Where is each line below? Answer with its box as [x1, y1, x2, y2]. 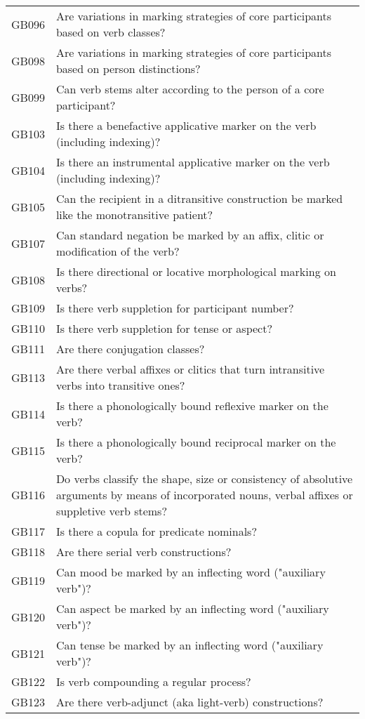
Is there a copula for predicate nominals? [55, 523, 257, 539]
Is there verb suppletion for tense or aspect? [55, 320, 272, 336]
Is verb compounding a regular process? [55, 673, 251, 690]
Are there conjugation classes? [55, 341, 205, 357]
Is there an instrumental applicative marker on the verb [55, 154, 330, 170]
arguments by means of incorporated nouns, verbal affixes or [55, 487, 353, 503]
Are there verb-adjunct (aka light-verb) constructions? [55, 694, 324, 710]
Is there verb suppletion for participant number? [55, 300, 294, 316]
